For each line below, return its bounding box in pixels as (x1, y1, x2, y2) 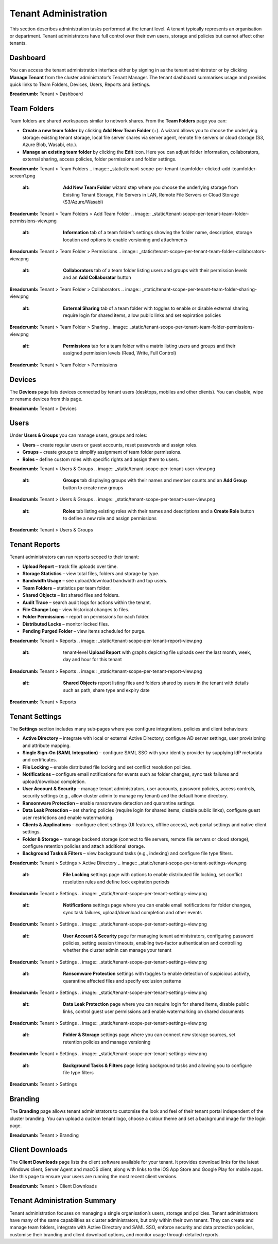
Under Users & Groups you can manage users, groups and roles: (9, 432, 148, 438)
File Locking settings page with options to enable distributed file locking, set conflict (63, 872, 242, 878)
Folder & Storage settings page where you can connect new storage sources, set (63, 1032, 236, 1038)
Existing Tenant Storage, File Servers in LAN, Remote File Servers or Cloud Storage (63, 191, 239, 198)
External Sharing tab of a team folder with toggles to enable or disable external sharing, (63, 305, 250, 311)
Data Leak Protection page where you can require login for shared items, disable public (63, 1001, 249, 1007)
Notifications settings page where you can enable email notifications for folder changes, (63, 902, 252, 908)
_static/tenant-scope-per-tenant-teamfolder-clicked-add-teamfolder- (110, 165, 257, 172)
